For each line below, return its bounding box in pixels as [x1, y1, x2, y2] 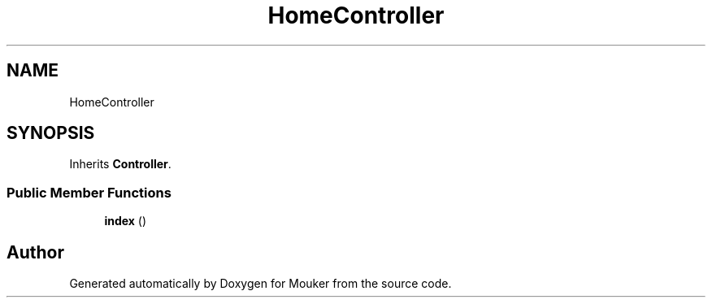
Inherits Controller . [69, 157, 171, 172]
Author [7, 241, 64, 263]
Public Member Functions [7, 184, 171, 201]
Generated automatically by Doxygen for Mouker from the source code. [69, 276, 452, 291]
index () [104, 214, 147, 228]
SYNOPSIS [7, 123, 95, 144]
